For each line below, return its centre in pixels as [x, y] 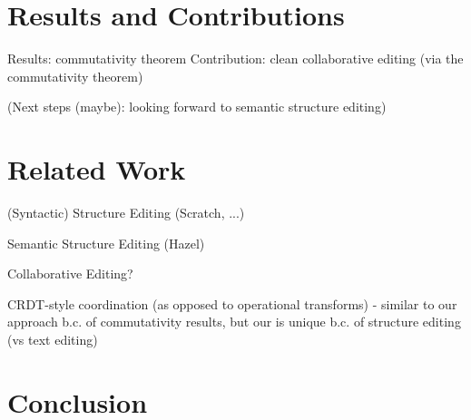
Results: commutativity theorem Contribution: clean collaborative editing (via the [235, 59]
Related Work [97, 169]
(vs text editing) [53, 339]
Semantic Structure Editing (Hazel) [106, 243]
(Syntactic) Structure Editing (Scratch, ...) [126, 213]
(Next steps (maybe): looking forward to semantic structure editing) [197, 107]
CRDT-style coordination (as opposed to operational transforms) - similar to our [232, 303]
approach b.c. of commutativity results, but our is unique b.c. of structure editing [234, 322]
